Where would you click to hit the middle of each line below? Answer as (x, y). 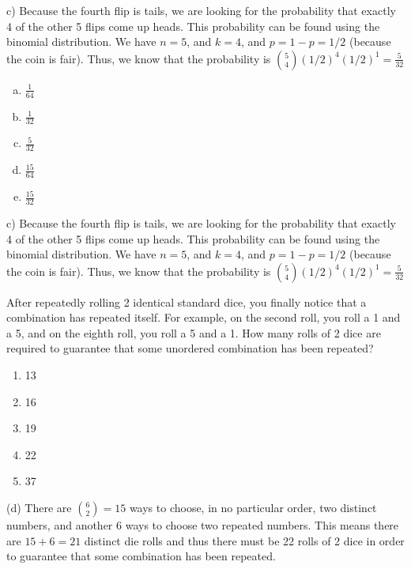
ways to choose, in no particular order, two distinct (253, 508)
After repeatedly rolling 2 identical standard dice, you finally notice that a (187, 301)
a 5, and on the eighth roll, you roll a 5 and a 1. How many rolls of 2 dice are (194, 332)
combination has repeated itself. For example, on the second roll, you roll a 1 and (204, 317)
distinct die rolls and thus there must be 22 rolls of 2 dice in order (244, 540)
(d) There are (39, 508)
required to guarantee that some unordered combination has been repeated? (190, 348)
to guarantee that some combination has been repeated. (141, 556)
